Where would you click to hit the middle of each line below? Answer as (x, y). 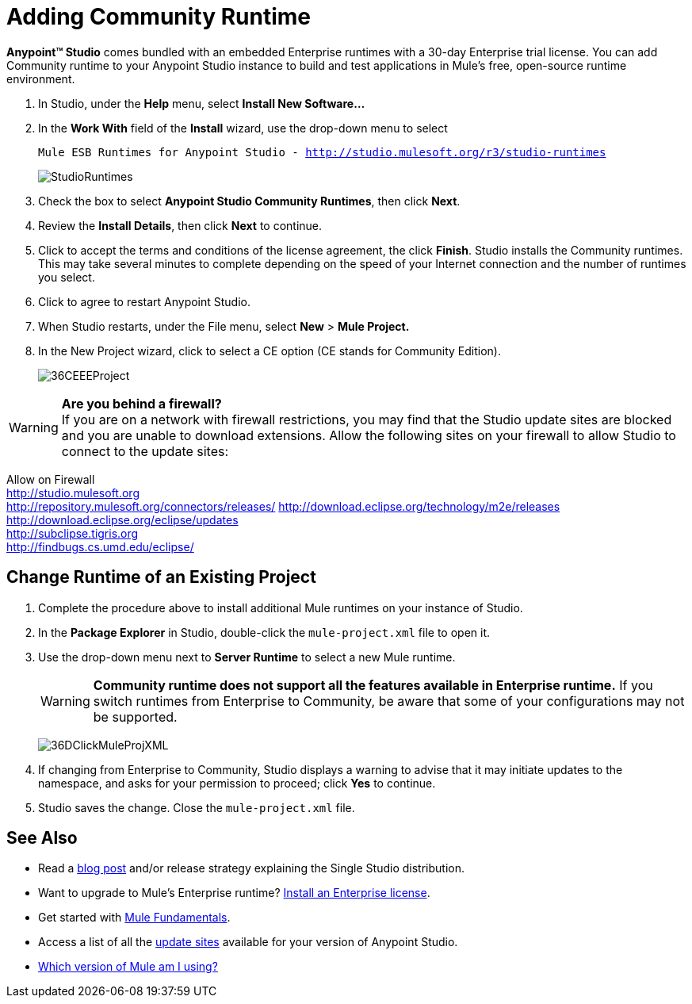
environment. (41, 79)
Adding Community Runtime (159, 17)
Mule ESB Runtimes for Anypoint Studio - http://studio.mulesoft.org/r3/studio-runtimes (322, 152)
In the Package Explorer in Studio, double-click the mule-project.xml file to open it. (264, 632)
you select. (67, 277)
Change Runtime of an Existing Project (161, 577)
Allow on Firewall (51, 479)
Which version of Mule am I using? (128, 967)
